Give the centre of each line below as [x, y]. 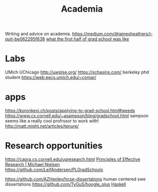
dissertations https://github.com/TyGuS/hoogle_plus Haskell [66, 184]
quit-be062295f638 [25, 39]
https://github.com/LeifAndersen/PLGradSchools [54, 170]
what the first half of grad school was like [88, 39]
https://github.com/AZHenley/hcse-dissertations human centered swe [75, 179]
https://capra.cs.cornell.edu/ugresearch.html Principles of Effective [73, 159]
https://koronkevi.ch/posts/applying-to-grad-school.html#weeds [70, 111]
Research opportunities [54, 146]
